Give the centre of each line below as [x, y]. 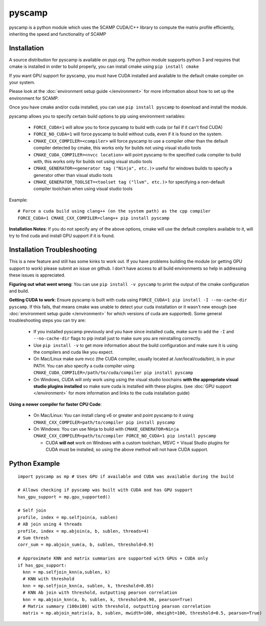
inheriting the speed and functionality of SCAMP [58, 34]
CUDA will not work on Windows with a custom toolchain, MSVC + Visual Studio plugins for [138, 443]
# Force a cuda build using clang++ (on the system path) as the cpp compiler [114, 211]
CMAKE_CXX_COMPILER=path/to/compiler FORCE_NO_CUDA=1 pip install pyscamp [125, 436]
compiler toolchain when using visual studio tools [83, 189]
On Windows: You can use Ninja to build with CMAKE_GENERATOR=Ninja [106, 429]
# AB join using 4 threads [50, 524]
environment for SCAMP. [34, 98]
